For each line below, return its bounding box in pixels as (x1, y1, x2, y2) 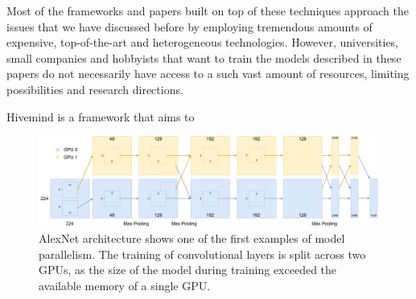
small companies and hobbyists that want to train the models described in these (6, 49, 402, 66)
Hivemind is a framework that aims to (6, 108, 195, 125)
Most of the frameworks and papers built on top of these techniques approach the (6, 2, 409, 18)
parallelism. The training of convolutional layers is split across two (39, 245, 366, 262)
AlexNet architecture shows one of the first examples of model (39, 230, 345, 247)
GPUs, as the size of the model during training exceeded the (39, 261, 337, 278)
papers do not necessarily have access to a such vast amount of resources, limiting (6, 65, 410, 82)
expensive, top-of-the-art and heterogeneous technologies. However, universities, (6, 34, 399, 51)
